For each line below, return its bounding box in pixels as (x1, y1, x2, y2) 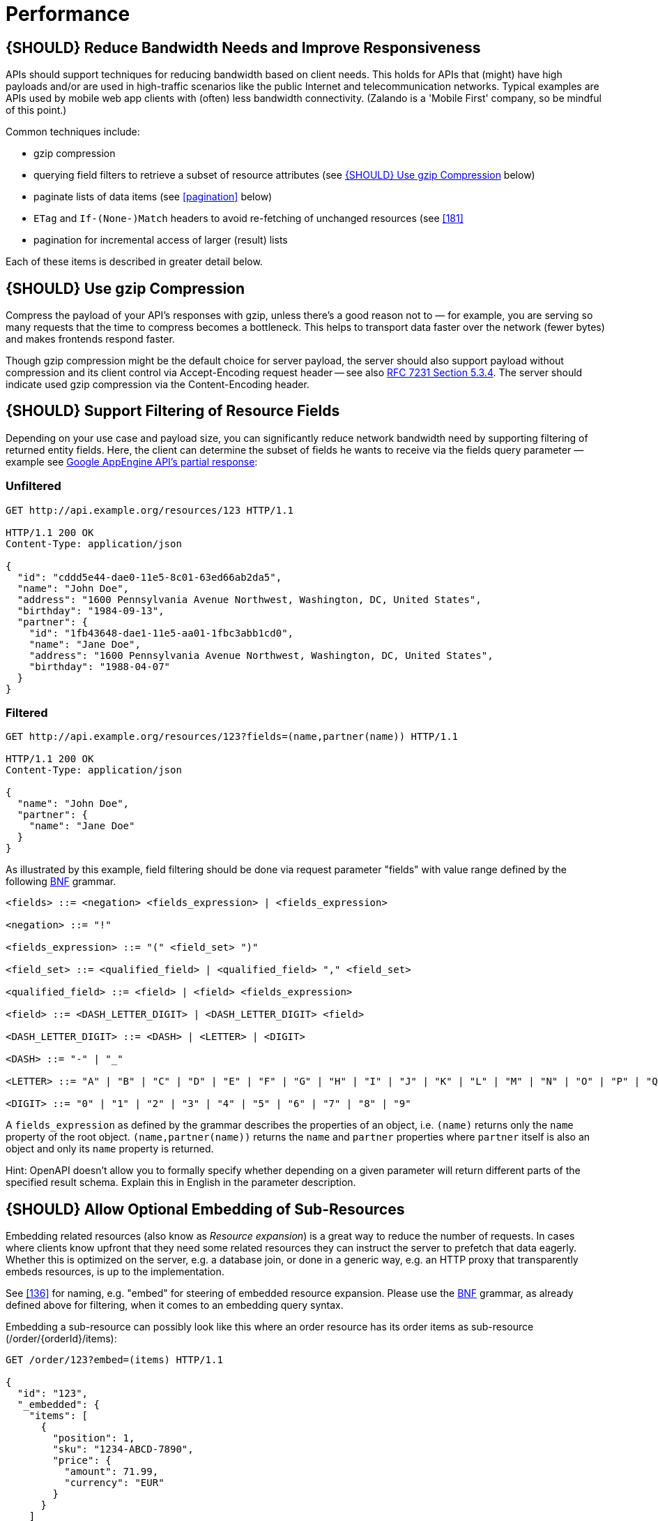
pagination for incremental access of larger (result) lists (33, 234, 288, 246)
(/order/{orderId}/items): (6, 1333, 117, 1345)
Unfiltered (6, 479, 61, 494)
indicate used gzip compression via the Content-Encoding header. (6, 378, 309, 391)
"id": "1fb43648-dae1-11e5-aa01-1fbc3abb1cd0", (29, 627, 294, 639)
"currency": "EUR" (64, 1477, 164, 1489)
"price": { (52, 1455, 112, 1467)
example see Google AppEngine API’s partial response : (6, 455, 258, 468)
